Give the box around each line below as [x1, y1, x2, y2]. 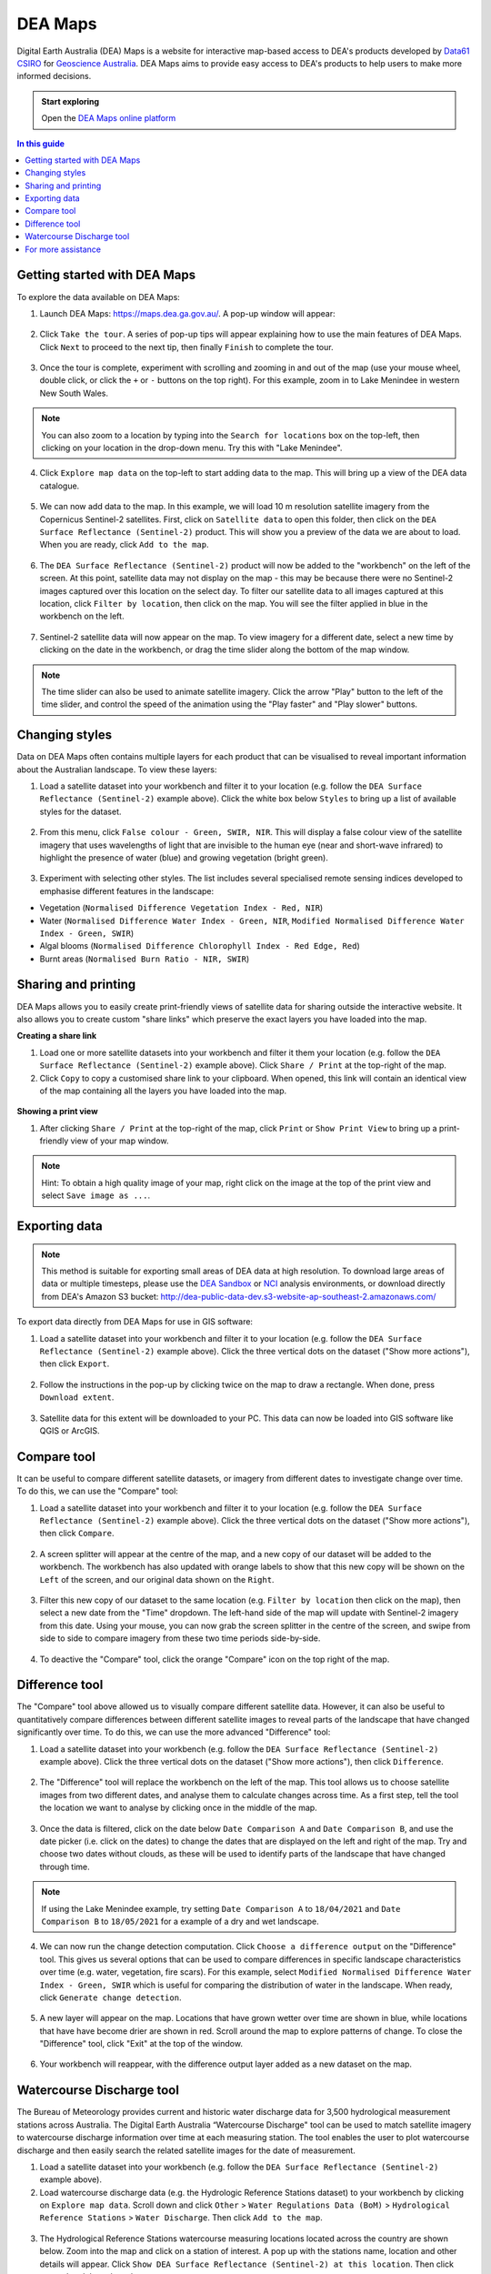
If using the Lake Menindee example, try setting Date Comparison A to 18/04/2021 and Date [41, 1903, 401, 1914]
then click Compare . [39, 1528, 115, 1539]
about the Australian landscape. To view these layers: [16, 764, 217, 775]
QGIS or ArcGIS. [39, 1424, 100, 1436]
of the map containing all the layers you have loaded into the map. [39, 1085, 287, 1096]
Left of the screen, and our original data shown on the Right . [39, 1574, 275, 1585]
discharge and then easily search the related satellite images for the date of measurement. [16, 2145, 356, 2156]
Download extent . [39, 1392, 115, 1403]
